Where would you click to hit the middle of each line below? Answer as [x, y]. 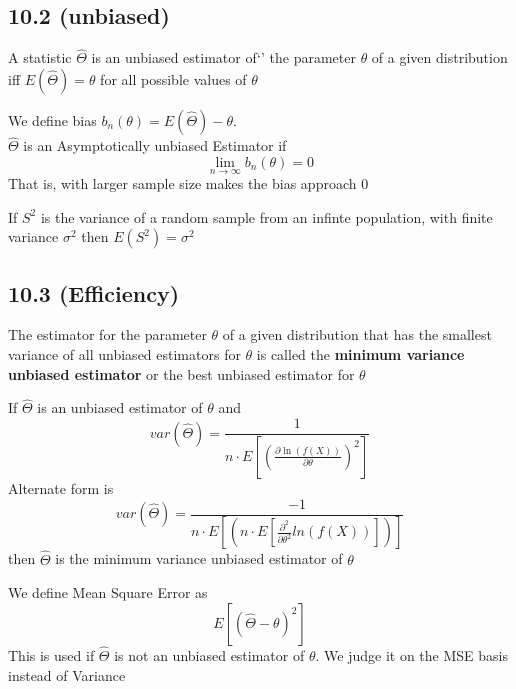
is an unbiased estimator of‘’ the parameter [223, 57]
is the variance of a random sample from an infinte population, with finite [266, 216]
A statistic [40, 57]
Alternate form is [61, 487]
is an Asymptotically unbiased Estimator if [155, 145]
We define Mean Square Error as [108, 592]
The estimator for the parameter [107, 334]
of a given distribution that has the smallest [357, 334]
